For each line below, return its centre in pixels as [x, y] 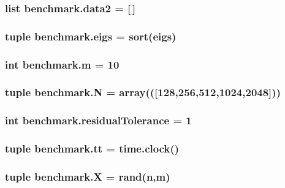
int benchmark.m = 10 [62, 64]
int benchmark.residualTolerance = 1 [98, 120]
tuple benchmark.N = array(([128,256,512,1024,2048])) [143, 92]
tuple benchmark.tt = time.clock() [92, 149]
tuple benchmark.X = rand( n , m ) [88, 176]
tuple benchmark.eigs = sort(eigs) [91, 36]
